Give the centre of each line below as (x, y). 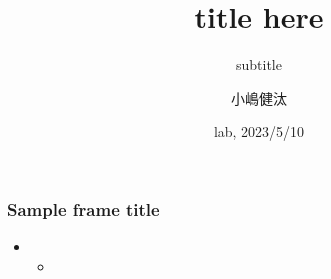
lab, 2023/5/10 (259, 131)
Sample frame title (83, 208)
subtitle (259, 64)
